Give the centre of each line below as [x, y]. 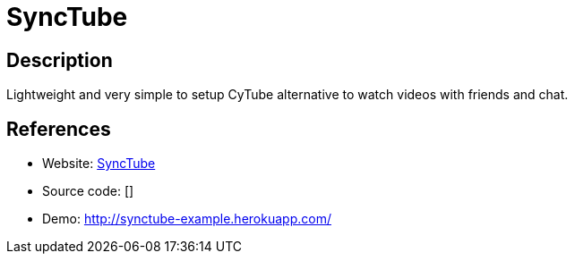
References [59, 129]
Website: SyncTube [99, 164]
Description [60, 60]
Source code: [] [88, 191]
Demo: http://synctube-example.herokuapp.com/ [187, 219]
